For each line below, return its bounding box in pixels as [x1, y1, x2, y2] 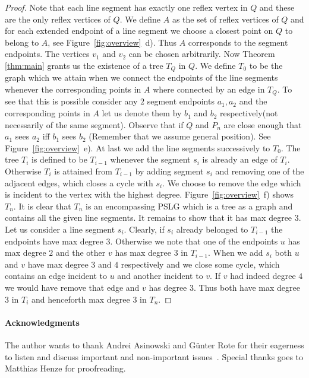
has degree [149, 281, 187, 293]
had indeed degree [230, 269, 296, 282]
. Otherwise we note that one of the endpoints [110, 234, 278, 247]
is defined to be [31, 153, 87, 166]
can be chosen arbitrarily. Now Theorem [128, 47, 275, 60]
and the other [55, 246, 106, 259]
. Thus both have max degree [194, 281, 301, 293]
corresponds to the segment [188, 36, 288, 48]
